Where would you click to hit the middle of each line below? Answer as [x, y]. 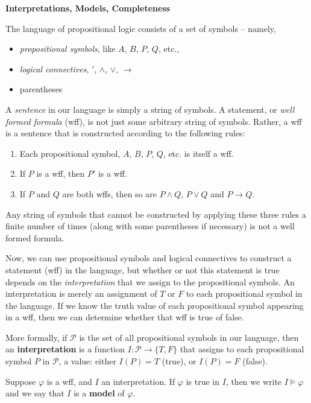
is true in [203, 381]
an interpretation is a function [65, 349]
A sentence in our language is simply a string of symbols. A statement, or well [150, 109]
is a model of [99, 393]
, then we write [254, 381]
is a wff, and [69, 381]
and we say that [35, 393]
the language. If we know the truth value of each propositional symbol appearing [155, 305]
